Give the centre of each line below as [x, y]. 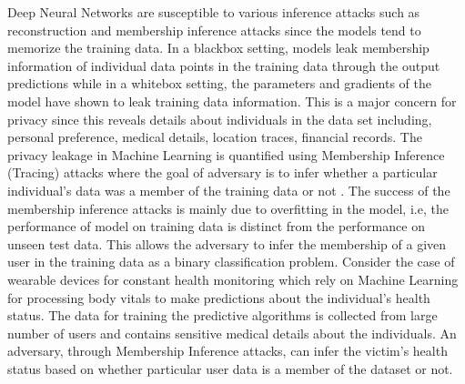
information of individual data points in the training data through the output [224, 65]
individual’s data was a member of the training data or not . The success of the [229, 190]
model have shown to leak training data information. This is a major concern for [232, 101]
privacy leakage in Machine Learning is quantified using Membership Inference [226, 154]
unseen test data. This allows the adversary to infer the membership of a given [227, 243]
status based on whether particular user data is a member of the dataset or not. [230, 368]
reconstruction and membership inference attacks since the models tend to [214, 30]
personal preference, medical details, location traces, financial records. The [215, 137]
